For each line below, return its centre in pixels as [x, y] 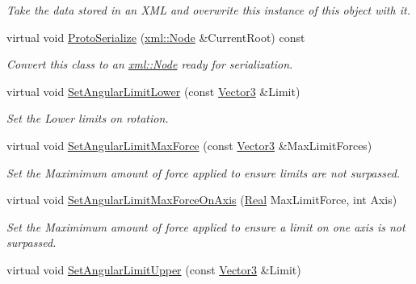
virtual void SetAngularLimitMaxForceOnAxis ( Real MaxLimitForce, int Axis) [202, 200]
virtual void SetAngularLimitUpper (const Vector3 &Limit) [154, 269]
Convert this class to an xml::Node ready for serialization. [150, 64]
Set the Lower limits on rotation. [88, 118]
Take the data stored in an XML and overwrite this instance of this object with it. [208, 10]
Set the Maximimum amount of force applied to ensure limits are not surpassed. [204, 172]
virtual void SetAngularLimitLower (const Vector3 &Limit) [153, 91]
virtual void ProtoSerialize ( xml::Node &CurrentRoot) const [156, 37]
